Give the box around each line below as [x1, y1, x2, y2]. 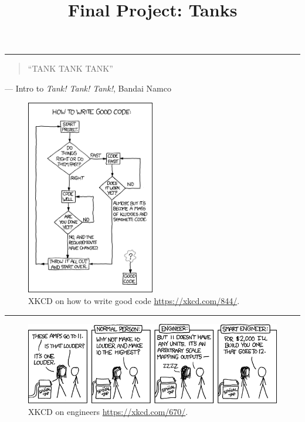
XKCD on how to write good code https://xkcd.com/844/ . [28, 294, 240, 306]
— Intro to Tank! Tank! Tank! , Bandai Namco [5, 82, 171, 94]
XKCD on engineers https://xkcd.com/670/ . [28, 405, 188, 417]
